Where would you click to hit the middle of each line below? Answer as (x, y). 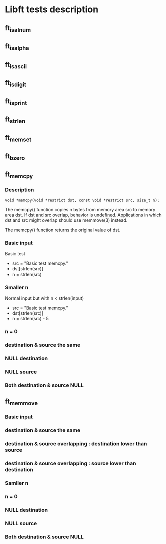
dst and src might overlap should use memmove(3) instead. (66, 220)
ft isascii (16, 65)
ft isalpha (17, 47)
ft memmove (22, 402)
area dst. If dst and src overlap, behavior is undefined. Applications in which (83, 215)
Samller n (17, 483)
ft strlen (15, 120)
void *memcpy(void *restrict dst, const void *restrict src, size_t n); (82, 200)
